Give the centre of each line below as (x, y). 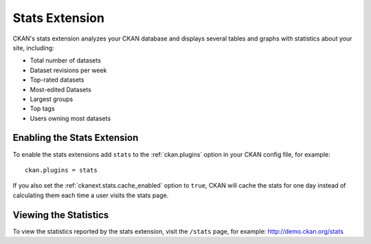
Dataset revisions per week (68, 70)
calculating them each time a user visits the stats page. (91, 195)
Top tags (42, 109)
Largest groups (52, 99)
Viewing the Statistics (61, 215)
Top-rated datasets (57, 80)
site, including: (33, 47)
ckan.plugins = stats (61, 170)
